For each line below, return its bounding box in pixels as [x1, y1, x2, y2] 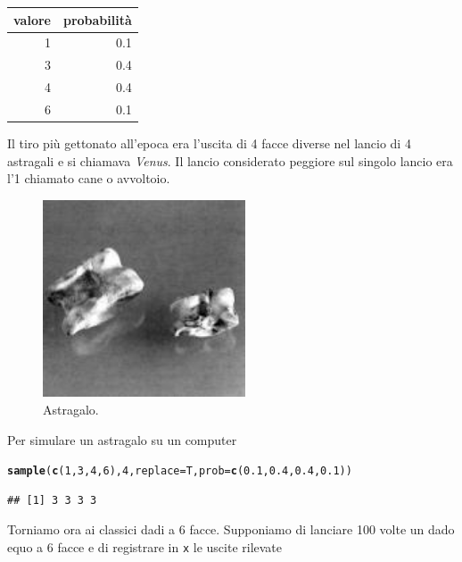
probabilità [62, 10, 132, 29]
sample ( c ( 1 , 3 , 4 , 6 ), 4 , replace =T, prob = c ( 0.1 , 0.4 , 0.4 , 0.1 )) [7, 465, 352, 478]
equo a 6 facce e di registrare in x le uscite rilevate [7, 538, 283, 557]
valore [13, 10, 51, 29]
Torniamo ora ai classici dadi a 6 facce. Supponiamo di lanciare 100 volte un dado [7, 520, 455, 539]
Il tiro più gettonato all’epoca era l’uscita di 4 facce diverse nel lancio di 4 [7, 133, 411, 152]
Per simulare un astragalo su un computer [7, 430, 237, 449]
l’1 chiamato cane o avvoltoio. [7, 169, 170, 188]
